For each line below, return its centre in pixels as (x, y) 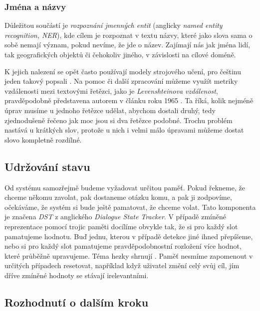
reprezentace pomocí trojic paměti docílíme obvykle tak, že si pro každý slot (121, 226)
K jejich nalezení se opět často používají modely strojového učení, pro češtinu (123, 71)
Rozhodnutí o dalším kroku (77, 302)
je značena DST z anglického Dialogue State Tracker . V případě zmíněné (115, 217)
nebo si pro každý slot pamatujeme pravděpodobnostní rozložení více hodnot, (123, 246)
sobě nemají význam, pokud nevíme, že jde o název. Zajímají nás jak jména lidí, (128, 45)
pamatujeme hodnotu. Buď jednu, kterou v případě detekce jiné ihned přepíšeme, (129, 236)
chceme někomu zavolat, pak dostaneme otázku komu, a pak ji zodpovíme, (118, 197)
